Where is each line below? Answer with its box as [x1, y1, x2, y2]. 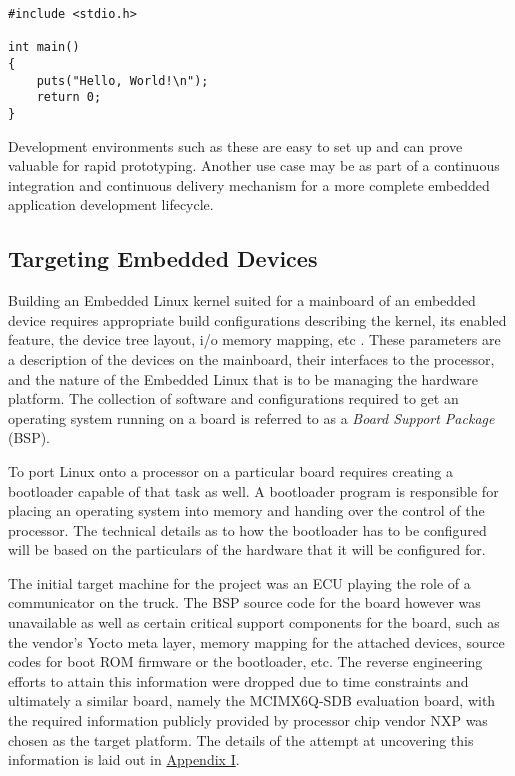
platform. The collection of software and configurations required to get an [8, 388, 459, 409]
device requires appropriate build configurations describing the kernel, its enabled [8, 309, 507, 330]
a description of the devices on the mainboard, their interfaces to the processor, [8, 348, 495, 369]
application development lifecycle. [8, 194, 214, 215]
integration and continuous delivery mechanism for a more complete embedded [8, 174, 490, 195]
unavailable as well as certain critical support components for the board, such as [8, 612, 500, 633]
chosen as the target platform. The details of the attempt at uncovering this [8, 729, 474, 750]
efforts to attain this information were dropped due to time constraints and [8, 670, 469, 691]
